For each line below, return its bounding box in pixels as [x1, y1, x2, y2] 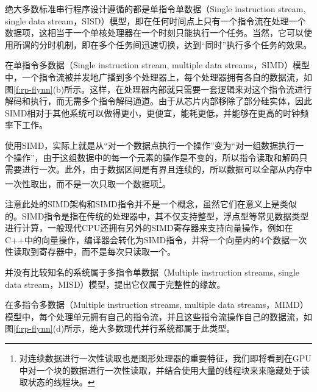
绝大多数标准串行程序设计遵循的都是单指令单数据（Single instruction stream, [5, 2, 306, 15]
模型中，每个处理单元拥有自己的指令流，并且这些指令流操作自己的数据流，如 [5, 310, 312, 323]
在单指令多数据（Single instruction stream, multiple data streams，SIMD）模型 [5, 59, 310, 71]
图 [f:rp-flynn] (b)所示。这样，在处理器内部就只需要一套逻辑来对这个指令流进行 [5, 82, 312, 95]
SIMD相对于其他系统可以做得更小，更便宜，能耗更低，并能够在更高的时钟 [5, 106, 301, 119]
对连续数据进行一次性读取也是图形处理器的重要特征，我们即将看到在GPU [19, 351, 312, 364]
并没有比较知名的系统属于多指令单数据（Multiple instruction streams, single [5, 265, 300, 278]
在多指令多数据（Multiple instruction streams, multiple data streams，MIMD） [5, 298, 308, 311]
